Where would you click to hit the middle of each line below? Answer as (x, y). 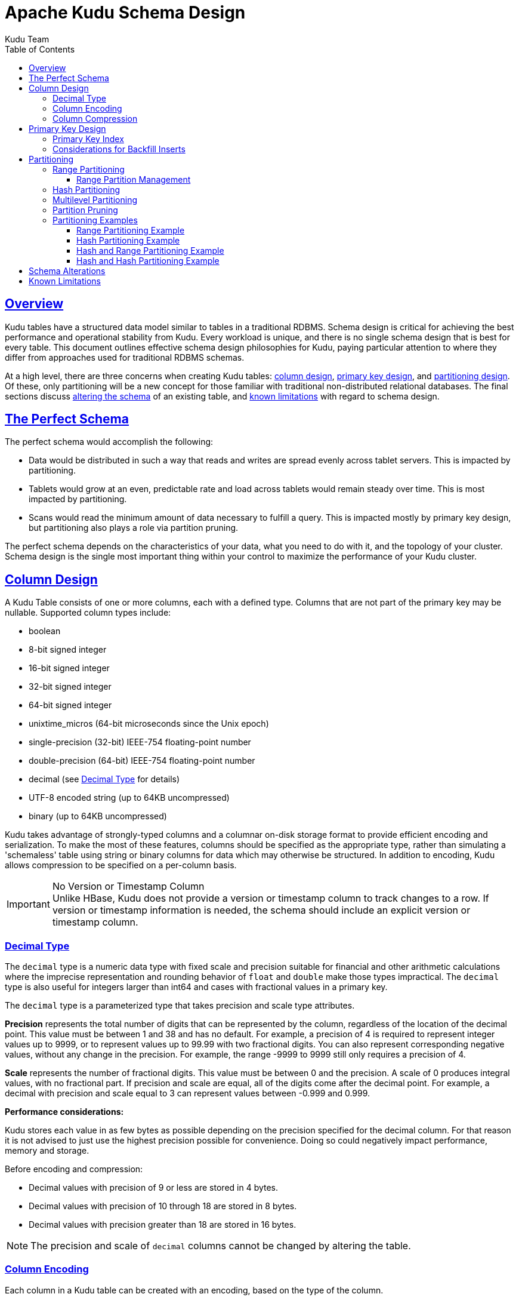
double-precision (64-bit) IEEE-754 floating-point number (142, 761)
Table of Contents (40, 49)
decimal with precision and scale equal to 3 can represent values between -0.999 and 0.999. (188, 1093)
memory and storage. (47, 1151)
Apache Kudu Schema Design (125, 13)
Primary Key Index (88, 139)
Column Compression (95, 118)
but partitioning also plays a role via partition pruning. (134, 528)
